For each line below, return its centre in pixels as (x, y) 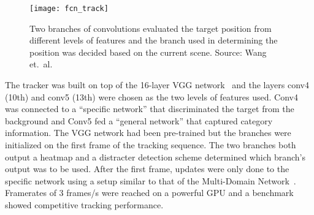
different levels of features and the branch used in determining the (154, 40)
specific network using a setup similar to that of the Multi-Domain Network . (151, 180)
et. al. (41, 64)
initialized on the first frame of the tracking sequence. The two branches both (151, 145)
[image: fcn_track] (69, 9)
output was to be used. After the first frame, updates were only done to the (147, 169)
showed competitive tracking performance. (84, 204)
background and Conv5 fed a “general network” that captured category (139, 120)
